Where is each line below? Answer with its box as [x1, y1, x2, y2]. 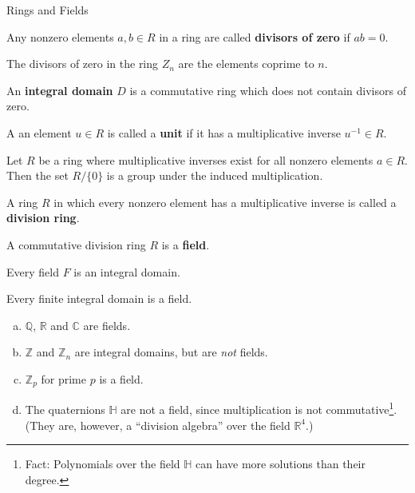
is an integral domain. [73, 263, 180, 280]
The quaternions [25, 401, 105, 418]
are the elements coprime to [178, 55, 314, 72]
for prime [41, 370, 86, 387]
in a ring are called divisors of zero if [159, 28, 350, 45]
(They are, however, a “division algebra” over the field [25, 416, 290, 433]
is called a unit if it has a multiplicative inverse [107, 124, 341, 141]
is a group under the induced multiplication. [106, 167, 323, 184]
